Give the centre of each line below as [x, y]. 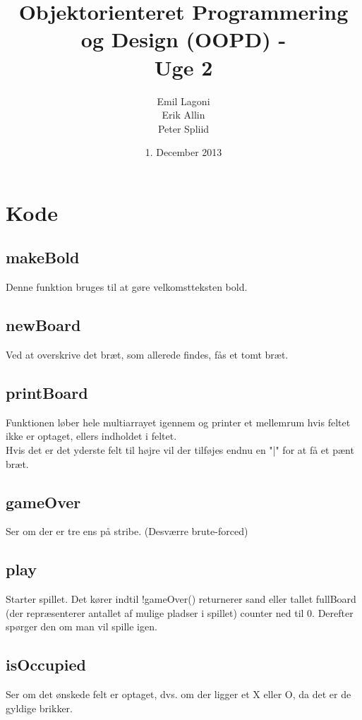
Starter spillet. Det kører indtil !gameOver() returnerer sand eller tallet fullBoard [181, 599]
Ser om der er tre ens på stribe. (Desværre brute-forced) [127, 531]
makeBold [43, 257]
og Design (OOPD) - [183, 39]
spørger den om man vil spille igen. [82, 626]
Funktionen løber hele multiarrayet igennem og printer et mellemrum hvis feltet [178, 422]
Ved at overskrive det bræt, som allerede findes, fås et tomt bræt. [147, 355]
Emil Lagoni [183, 101]
